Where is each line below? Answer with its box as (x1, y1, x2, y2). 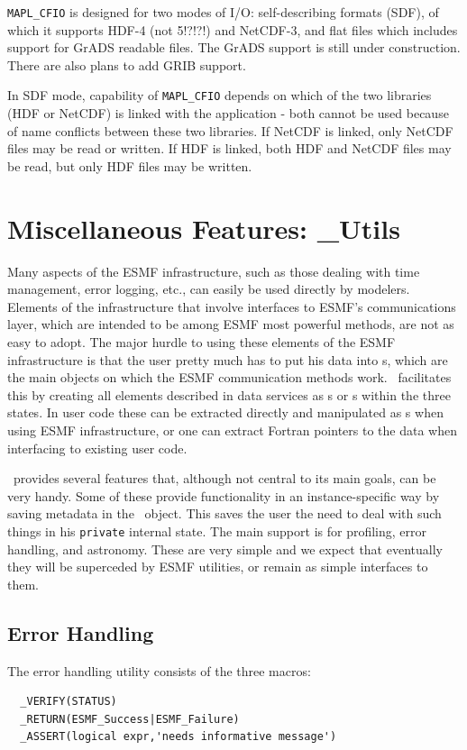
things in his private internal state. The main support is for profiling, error (7, 521, 427, 540)
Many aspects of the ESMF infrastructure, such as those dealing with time (7, 261, 420, 280)
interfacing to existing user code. (7, 438, 188, 457)
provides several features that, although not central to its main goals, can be (13, 469, 436, 488)
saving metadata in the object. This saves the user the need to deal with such (7, 504, 442, 523)
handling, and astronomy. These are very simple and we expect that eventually (7, 539, 443, 558)
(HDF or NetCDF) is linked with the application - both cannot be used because (7, 104, 449, 123)
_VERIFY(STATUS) (20, 695, 117, 709)
